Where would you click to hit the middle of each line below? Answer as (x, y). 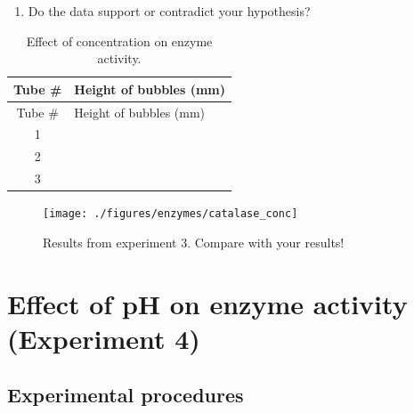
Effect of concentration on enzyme (119, 40)
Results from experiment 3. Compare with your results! (194, 242)
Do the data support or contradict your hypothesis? (169, 11)
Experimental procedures (126, 395)
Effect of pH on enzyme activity (207, 303)
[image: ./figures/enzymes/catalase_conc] (170, 214)
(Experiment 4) (104, 338)
